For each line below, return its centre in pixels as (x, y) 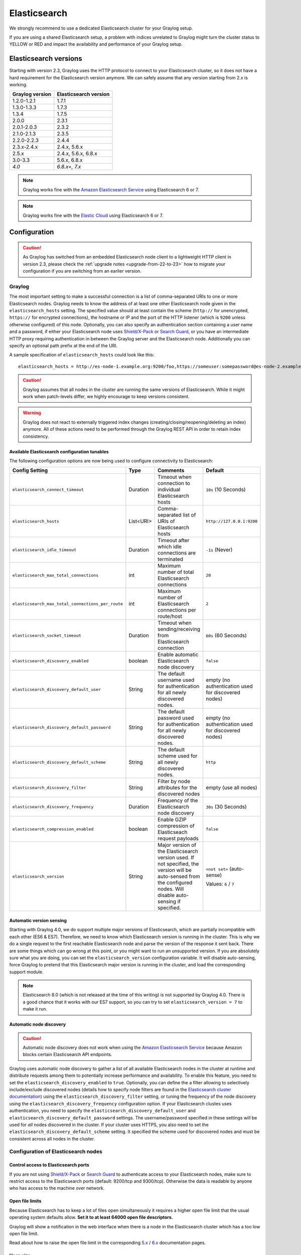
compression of (176, 826)
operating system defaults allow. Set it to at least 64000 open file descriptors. (91, 1217)
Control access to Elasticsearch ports (49, 1165)
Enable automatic (178, 655)
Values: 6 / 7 (220, 884)
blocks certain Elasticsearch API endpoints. (67, 1055)
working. (18, 85)
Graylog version (32, 94)
